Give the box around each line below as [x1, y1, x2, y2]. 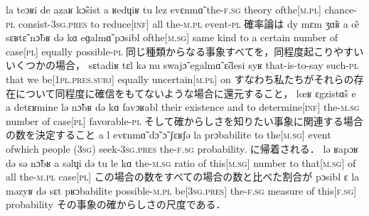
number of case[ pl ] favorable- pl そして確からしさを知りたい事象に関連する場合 [6, 113, 363, 128]
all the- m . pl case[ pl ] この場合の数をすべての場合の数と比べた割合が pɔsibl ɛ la [6, 169, 360, 184]
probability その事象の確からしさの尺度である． [6, 197, 226, 212]
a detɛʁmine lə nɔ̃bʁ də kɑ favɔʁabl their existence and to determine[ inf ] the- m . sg [6, 99, 360, 114]
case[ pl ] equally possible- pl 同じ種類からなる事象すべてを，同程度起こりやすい [6, 43, 364, 58]
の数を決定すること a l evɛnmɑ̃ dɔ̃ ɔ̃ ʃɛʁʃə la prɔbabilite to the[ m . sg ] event [6, 127, 331, 142]
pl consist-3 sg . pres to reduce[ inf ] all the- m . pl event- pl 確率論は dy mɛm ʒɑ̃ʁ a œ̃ [6, 16, 360, 31]
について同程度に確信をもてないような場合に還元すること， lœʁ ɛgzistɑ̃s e [15, 85, 356, 100]
